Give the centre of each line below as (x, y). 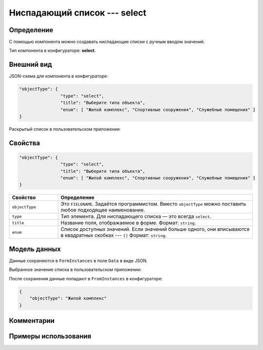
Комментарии (32, 321)
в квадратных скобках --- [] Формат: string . (113, 235)
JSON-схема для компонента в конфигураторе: (58, 76)
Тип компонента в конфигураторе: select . (52, 51)
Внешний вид (30, 65)
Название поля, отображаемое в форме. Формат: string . (128, 223)
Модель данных (35, 249)
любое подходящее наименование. (103, 210)
